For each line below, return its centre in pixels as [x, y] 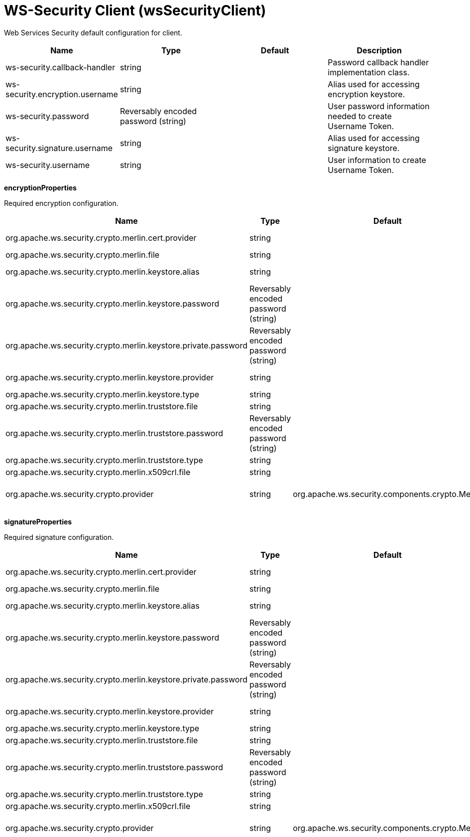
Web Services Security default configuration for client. [93, 32]
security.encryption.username [62, 94]
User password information [379, 106]
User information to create [377, 160]
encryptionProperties [40, 187]
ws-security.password [47, 116]
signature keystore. [364, 148]
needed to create [360, 116]
